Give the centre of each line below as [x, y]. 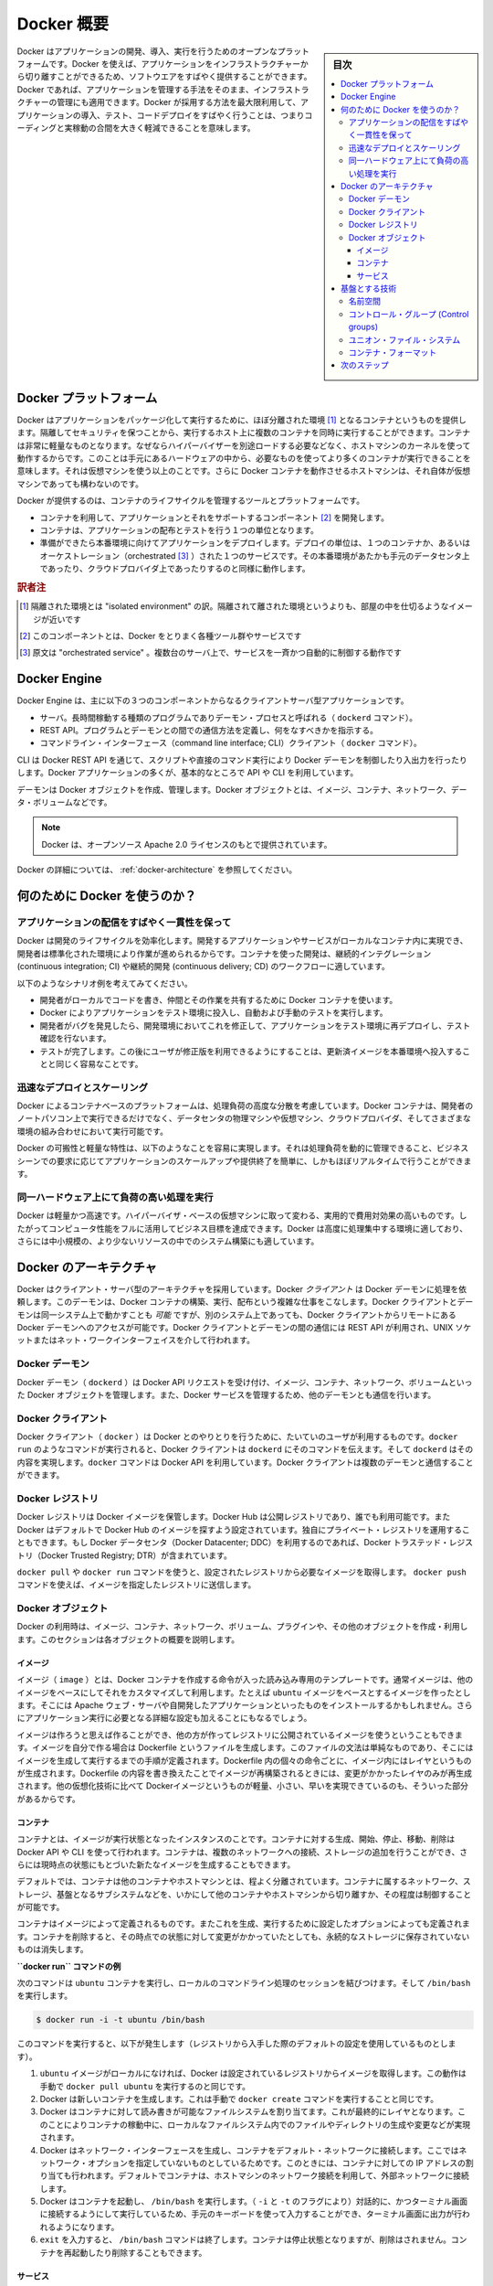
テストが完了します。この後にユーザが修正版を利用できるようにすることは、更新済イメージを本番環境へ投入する [251, 1051]
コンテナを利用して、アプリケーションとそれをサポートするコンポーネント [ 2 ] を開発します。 [215, 518]
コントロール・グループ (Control [409, 314]
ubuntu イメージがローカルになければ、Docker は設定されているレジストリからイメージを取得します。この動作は [253, 2073]
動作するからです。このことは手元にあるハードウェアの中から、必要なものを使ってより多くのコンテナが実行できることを [244, 458]
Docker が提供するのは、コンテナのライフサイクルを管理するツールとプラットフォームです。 [191, 501]
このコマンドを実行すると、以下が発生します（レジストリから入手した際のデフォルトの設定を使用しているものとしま [236, 2044]
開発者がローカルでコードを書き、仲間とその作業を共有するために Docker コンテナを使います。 [219, 999]
